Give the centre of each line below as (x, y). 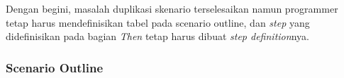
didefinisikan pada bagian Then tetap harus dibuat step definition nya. (157, 36)
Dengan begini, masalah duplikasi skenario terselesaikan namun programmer (172, 8)
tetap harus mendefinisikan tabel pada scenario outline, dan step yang (158, 22)
